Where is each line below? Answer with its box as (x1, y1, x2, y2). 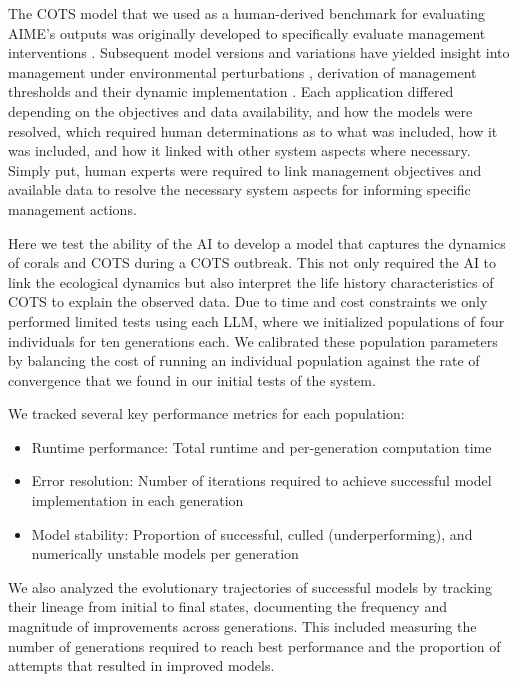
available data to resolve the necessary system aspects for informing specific (8, 179, 471, 200)
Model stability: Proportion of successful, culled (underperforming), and (31, 523, 473, 544)
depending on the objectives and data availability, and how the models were (8, 100, 473, 121)
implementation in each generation (31, 490, 244, 511)
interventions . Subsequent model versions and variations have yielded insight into (8, 42, 510, 63)
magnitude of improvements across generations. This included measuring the (8, 616, 477, 637)
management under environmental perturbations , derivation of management (8, 61, 477, 82)
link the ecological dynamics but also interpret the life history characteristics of (8, 271, 494, 292)
